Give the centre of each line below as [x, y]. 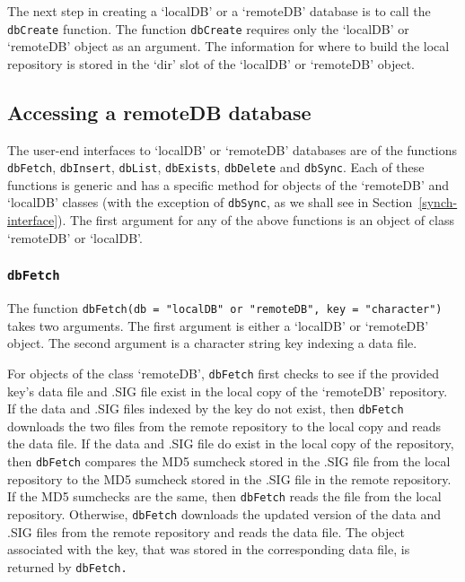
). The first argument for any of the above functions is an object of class [256, 220]
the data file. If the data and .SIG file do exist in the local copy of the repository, [231, 443]
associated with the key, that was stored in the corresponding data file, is [209, 549]
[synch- [438, 202]
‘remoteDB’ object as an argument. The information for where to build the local [228, 46]
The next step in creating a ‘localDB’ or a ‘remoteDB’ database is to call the [219, 11]
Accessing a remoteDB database [159, 112]
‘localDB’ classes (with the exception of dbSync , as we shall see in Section [210, 202]
